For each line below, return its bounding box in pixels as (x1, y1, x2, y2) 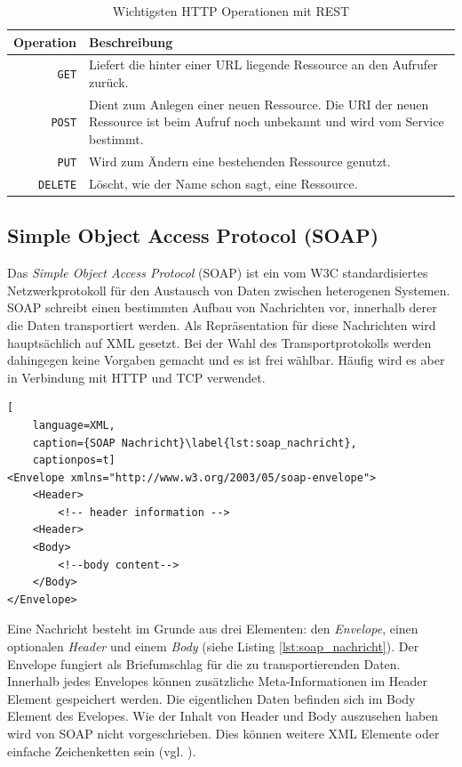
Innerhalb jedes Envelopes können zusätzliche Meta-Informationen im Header (7, 672, 428, 690)
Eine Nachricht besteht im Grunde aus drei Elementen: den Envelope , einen (7, 619, 418, 638)
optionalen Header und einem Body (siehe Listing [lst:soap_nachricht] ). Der (7, 637, 419, 656)
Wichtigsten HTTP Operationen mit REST (112, 2, 350, 20)
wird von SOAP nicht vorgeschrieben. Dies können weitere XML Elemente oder (7, 724, 440, 743)
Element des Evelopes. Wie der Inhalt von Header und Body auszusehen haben (7, 706, 439, 725)
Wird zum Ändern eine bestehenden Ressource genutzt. (89, 151, 391, 170)
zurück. (89, 73, 129, 92)
